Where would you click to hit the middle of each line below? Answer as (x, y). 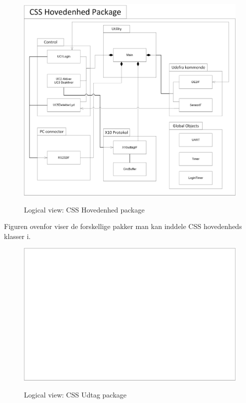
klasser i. (17, 236)
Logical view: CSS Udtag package (75, 394)
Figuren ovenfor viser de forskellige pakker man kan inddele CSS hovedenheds (123, 226)
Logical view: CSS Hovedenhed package (84, 209)
